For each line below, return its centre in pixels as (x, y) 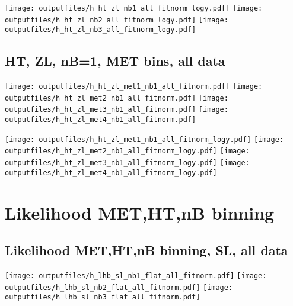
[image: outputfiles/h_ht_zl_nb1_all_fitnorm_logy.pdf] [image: (134, 8)
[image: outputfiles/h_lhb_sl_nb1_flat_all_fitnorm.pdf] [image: (136, 276)
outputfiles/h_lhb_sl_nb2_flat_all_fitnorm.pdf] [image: (119, 287)
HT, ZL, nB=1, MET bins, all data (115, 61)
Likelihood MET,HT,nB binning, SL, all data (146, 250)
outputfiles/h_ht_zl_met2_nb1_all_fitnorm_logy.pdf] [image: (127, 151)
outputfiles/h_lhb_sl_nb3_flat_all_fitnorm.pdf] (103, 297)
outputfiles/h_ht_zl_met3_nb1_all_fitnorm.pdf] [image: (117, 110)
